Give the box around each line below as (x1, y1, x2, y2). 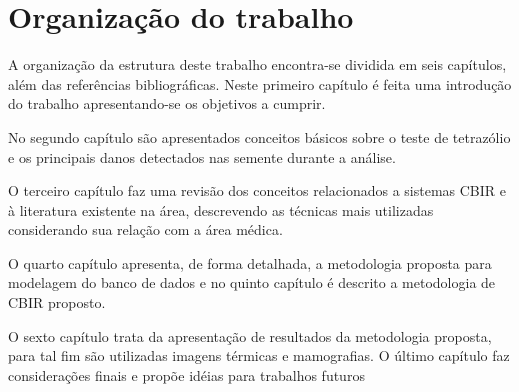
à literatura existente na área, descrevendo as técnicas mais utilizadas (8, 199, 434, 220)
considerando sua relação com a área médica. (8, 219, 283, 240)
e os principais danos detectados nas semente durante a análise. (8, 146, 396, 167)
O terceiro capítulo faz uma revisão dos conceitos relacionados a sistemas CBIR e (8, 180, 506, 201)
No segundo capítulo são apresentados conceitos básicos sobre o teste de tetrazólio (8, 126, 511, 147)
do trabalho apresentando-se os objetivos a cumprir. (8, 93, 326, 114)
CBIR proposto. (8, 292, 106, 313)
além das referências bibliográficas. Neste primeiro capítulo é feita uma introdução (8, 73, 512, 94)
